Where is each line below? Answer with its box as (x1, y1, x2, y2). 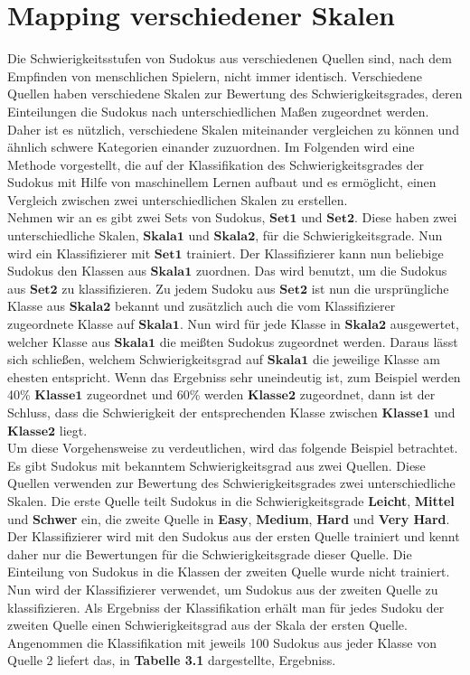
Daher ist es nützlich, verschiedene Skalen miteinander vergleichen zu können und (7, 119, 459, 138)
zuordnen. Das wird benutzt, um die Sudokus (195, 261, 447, 280)
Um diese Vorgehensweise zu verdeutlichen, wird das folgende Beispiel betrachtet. (7, 438, 458, 457)
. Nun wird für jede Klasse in (179, 314, 341, 333)
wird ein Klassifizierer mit (7, 243, 151, 262)
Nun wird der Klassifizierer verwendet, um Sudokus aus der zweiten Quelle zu (7, 579, 438, 598)
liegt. (59, 420, 88, 439)
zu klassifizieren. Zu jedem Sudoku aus (61, 278, 276, 297)
